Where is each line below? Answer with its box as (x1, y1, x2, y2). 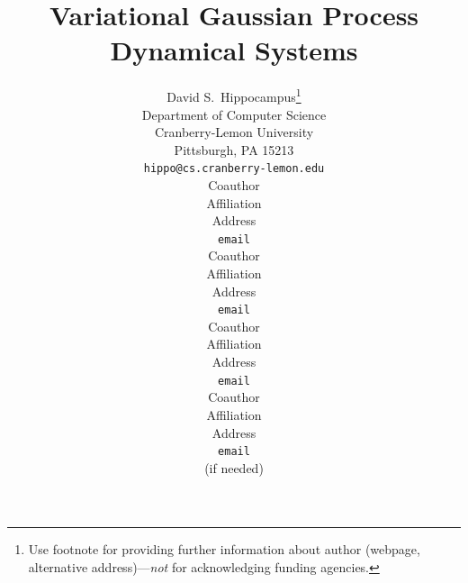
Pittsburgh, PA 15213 (174, 140, 294, 159)
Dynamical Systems (110, 32, 358, 68)
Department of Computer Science (141, 105, 327, 123)
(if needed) (204, 458, 264, 477)
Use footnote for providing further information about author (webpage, (28, 540, 420, 559)
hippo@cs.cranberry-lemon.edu (143, 162, 325, 176)
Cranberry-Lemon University (154, 123, 314, 141)
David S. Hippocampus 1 (166, 85, 301, 105)
